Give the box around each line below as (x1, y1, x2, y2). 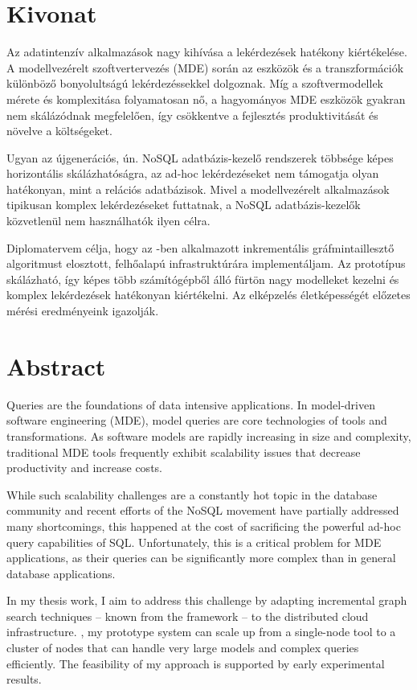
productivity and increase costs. (6, 459, 162, 476)
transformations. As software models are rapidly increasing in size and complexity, (6, 427, 411, 444)
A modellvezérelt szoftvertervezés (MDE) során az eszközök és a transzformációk (6, 59, 404, 76)
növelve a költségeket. (6, 122, 112, 139)
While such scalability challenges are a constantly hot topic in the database (6, 486, 378, 503)
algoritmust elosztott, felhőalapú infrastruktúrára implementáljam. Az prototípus (6, 255, 406, 272)
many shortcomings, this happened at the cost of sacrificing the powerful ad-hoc (6, 517, 401, 534)
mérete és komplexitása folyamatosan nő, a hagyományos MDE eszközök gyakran (6, 90, 406, 107)
